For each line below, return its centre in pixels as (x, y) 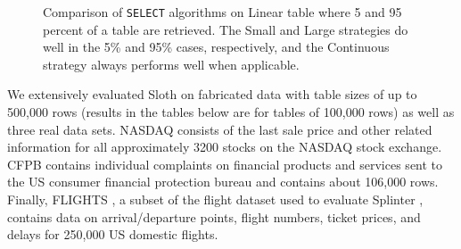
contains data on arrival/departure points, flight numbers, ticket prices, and (214, 216)
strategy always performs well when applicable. (171, 64)
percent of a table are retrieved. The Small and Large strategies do (226, 29)
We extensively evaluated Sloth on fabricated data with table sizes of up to (212, 94)
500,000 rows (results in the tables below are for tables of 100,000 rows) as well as (231, 112)
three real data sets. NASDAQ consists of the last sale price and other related (220, 129)
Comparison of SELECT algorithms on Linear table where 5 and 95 (222, 12)
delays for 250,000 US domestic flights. (113, 234)
